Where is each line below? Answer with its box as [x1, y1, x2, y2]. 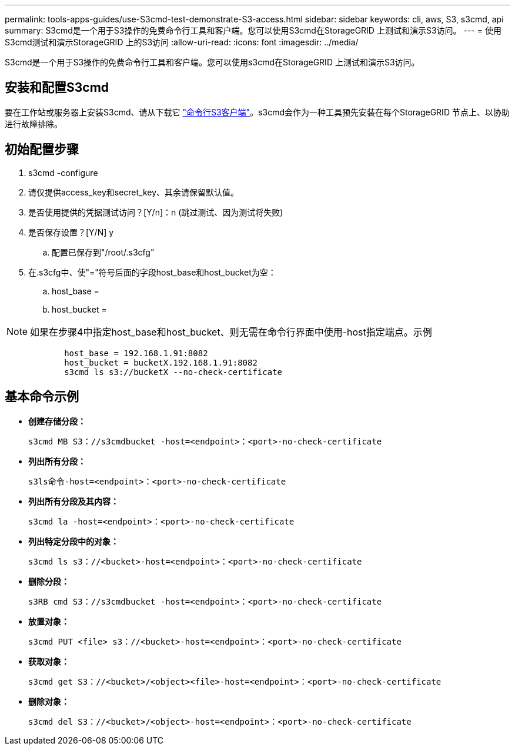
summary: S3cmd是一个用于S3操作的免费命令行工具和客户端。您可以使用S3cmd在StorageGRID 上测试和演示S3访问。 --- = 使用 [5, 25, 501, 35]
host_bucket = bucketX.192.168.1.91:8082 [64, 357, 257, 367]
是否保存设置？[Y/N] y [28, 227, 114, 237]
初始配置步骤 [5, 142, 79, 157]
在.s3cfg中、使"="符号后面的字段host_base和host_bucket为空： [28, 267, 276, 277]
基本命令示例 [5, 389, 79, 404]
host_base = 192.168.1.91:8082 [64, 348, 208, 358]
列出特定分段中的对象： [28, 536, 119, 546]
